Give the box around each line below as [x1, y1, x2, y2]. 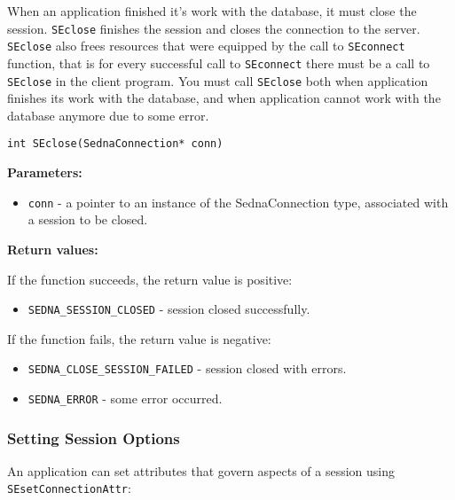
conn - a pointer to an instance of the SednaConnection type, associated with [27, 192, 449, 211]
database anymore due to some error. [7, 105, 209, 124]
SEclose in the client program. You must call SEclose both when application [7, 71, 428, 90]
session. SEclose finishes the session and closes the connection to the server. [7, 19, 420, 37]
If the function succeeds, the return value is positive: [7, 270, 293, 288]
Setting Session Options [7, 426, 180, 449]
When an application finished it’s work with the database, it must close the [7, 2, 417, 20]
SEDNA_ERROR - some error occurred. [27, 389, 223, 407]
